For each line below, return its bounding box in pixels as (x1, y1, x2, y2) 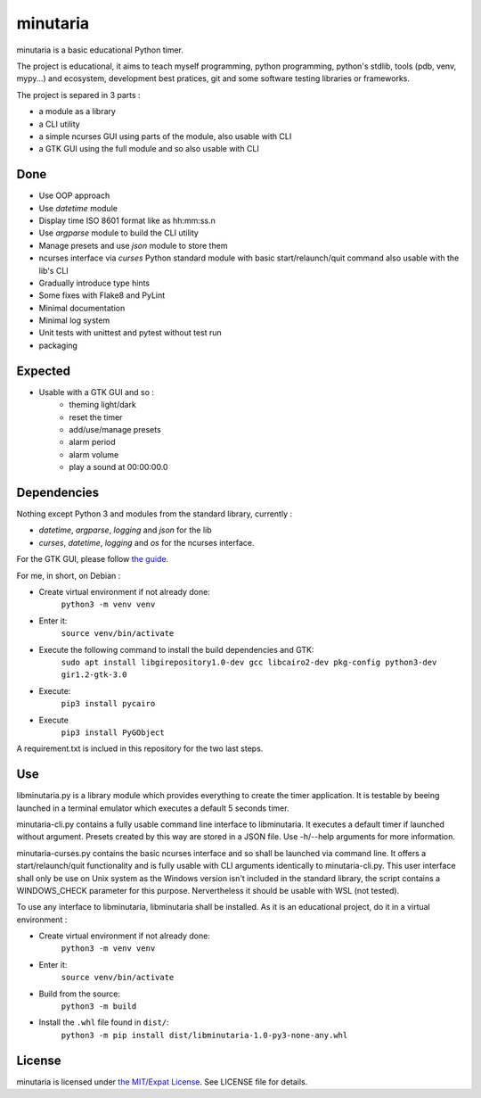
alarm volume (69, 449, 119, 459)
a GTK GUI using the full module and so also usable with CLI (38, 144, 260, 154)
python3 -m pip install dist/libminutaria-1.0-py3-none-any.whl (61, 1030, 348, 1040)
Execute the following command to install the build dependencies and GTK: (38, 644, 314, 655)
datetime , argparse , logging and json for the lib (38, 524, 213, 535)
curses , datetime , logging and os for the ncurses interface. (38, 537, 255, 548)
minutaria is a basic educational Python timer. (16, 45, 184, 55)
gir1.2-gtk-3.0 (61, 670, 128, 680)
